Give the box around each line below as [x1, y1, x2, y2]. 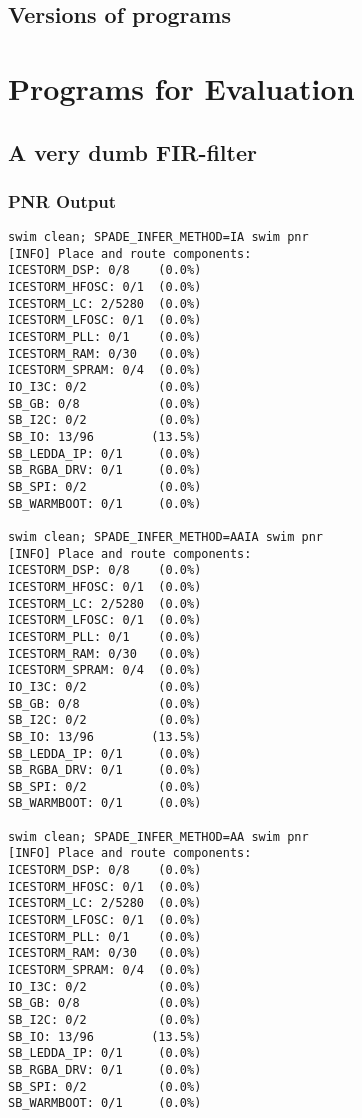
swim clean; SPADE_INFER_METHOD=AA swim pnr [8, 829, 309, 844]
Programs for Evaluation [8, 67, 355, 108]
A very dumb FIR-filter [8, 136, 257, 167]
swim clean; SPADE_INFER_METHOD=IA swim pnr [8, 230, 309, 245]
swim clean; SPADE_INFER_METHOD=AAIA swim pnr [8, 529, 323, 544]
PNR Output [8, 188, 117, 213]
